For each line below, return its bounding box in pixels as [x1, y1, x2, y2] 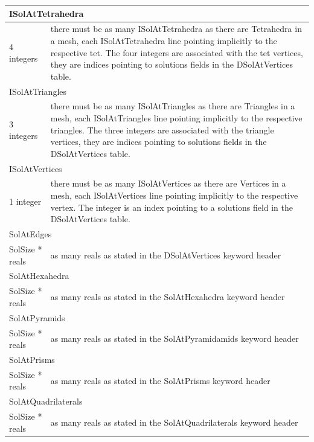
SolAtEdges [9, 228, 52, 240]
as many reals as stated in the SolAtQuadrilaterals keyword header [50, 415, 298, 428]
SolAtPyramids [9, 311, 65, 324]
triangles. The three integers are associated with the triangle [50, 123, 274, 136]
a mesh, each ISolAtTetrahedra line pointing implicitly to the [50, 34, 277, 46]
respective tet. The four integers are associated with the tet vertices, [50, 46, 303, 59]
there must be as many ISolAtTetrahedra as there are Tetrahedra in [50, 22, 302, 35]
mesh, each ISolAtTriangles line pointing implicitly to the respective [50, 112, 303, 124]
